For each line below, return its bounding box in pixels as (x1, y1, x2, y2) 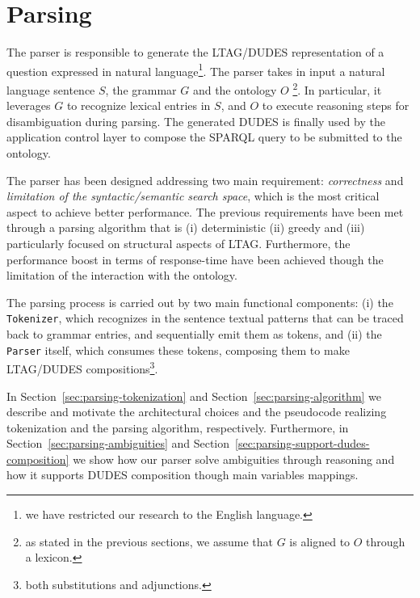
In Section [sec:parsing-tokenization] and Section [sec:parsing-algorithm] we (6, 387, 382, 404)
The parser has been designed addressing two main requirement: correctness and (6, 171, 404, 188)
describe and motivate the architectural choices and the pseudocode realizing (6, 403, 387, 420)
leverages (6, 97, 51, 114)
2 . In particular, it (292, 78, 382, 98)
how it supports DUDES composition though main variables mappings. (6, 466, 359, 483)
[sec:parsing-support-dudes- (235, 435, 370, 452)
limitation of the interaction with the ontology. (6, 267, 237, 284)
